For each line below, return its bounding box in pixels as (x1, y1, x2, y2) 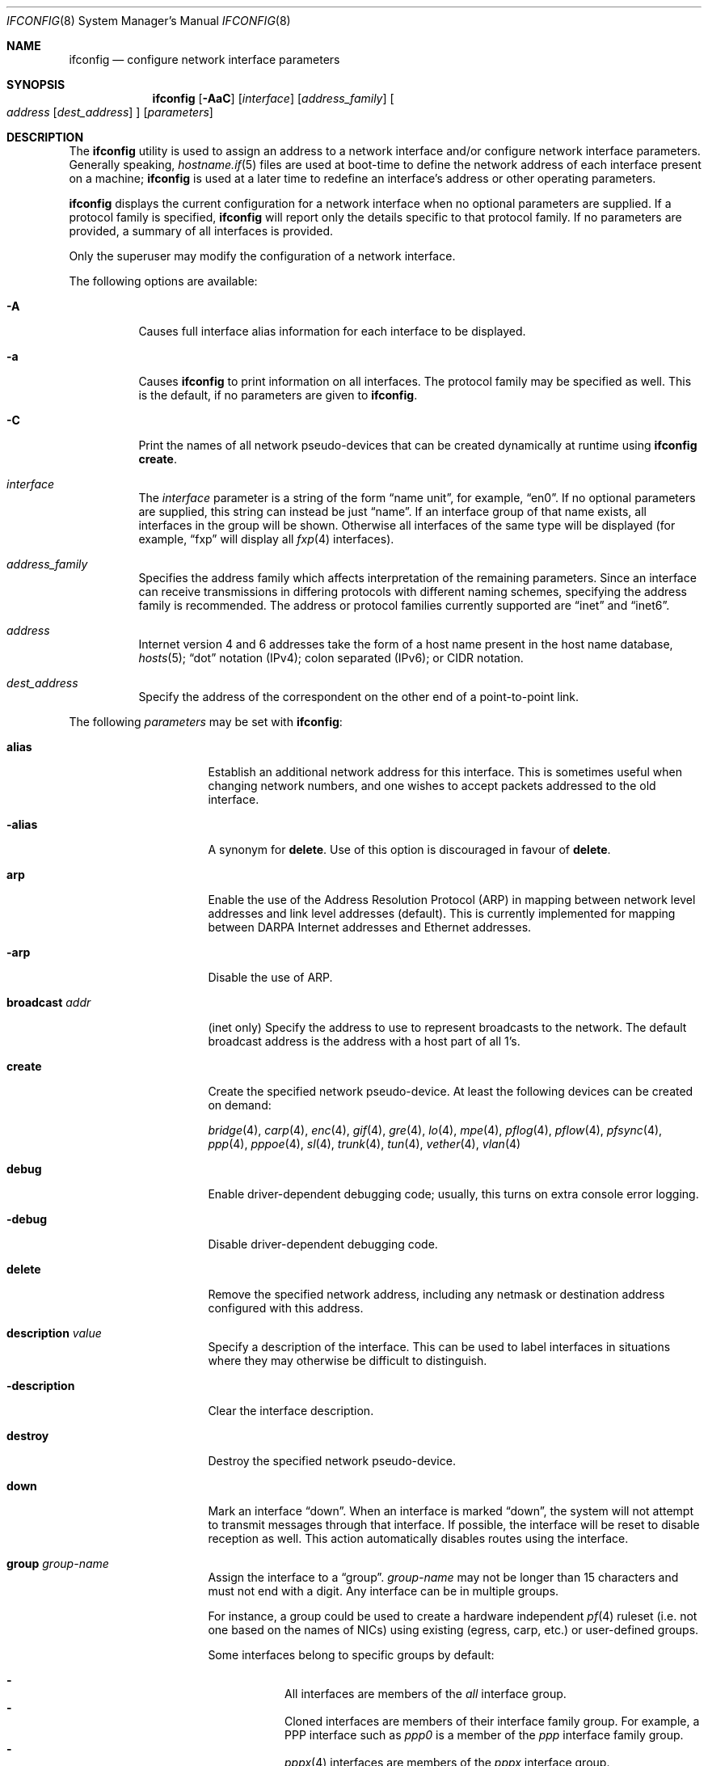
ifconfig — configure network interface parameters (69, 53, 340, 66)
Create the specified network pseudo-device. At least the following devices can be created (208, 1084, 693, 1098)
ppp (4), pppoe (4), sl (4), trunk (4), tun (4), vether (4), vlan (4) (208, 1137, 521, 1151)
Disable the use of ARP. (208, 970, 333, 984)
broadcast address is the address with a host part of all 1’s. (208, 1034, 520, 1048)
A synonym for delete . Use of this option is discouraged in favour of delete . (208, 843, 611, 856)
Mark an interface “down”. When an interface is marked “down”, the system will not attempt (208, 1504, 694, 1518)
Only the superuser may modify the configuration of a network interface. (69, 249, 456, 263)
